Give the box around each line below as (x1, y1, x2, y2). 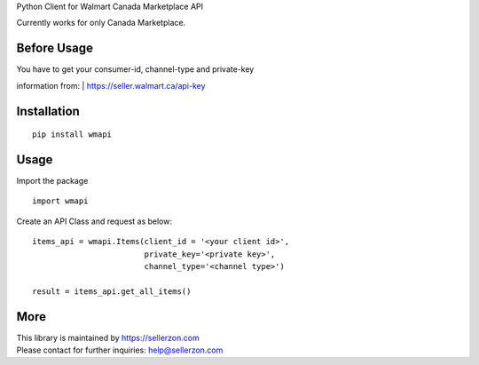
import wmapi (32, 196, 89, 206)
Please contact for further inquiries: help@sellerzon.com (16, 345, 224, 355)
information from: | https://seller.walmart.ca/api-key (16, 80, 206, 91)
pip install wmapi (32, 130, 113, 139)
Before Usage (16, 41, 93, 56)
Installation (16, 103, 80, 119)
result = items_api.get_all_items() (32, 286, 192, 297)
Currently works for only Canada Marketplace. (16, 18, 186, 28)
